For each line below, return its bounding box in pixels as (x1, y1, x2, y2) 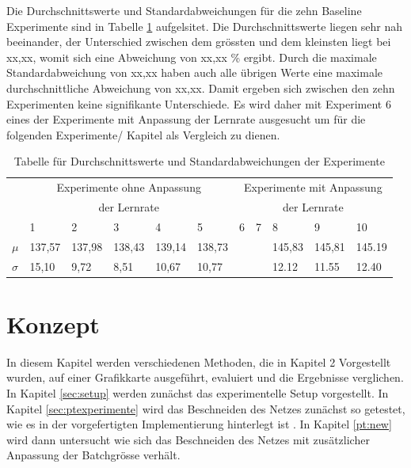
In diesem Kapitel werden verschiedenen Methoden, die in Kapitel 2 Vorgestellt (6, 353, 391, 370)
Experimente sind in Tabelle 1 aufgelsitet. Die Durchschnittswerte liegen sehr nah (6, 17, 403, 34)
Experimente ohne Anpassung (56, 179, 201, 196)
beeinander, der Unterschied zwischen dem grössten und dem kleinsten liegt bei (6, 33, 391, 50)
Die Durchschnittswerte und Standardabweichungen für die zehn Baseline (6, 2, 362, 18)
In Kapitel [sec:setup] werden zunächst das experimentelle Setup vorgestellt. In (6, 384, 389, 401)
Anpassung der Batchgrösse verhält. (6, 447, 181, 463)
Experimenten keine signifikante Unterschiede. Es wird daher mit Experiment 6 (6, 95, 391, 112)
